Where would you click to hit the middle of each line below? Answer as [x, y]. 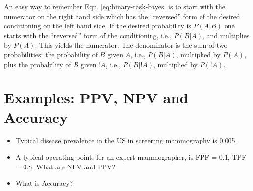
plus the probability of [38, 64]
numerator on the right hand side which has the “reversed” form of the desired [122, 16]
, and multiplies [226, 35]
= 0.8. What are [40, 166]
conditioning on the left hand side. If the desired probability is [98, 26]
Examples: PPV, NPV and [96, 98]
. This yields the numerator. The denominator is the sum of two [131, 45]
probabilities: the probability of [51, 54]
